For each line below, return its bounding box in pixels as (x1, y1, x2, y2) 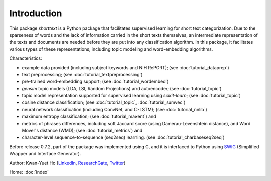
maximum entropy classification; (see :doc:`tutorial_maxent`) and (22, 113, 156, 120)
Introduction (9, 8, 62, 19)
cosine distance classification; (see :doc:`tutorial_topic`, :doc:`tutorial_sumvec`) (22, 99, 186, 105)
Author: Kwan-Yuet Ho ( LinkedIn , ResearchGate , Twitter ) (9, 160, 126, 166)
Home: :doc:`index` (9, 169, 49, 175)
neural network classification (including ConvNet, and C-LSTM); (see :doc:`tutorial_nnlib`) (22, 106, 208, 112)
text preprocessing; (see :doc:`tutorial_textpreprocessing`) (22, 71, 143, 77)
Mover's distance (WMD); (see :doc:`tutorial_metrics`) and (22, 128, 143, 134)
